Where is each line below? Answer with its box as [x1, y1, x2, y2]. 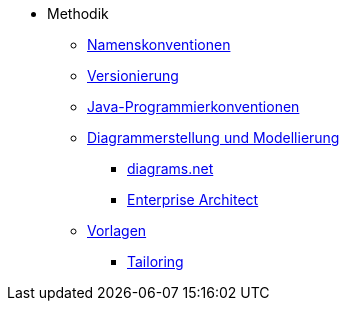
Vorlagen [87, 222, 147, 239]
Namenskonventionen [87, 36, 231, 53]
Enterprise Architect [127, 191, 259, 208]
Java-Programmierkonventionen [87, 98, 300, 115]
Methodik [47, 5, 109, 22]
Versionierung [87, 67, 179, 84]
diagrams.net [127, 160, 214, 177]
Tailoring [127, 253, 184, 270]
